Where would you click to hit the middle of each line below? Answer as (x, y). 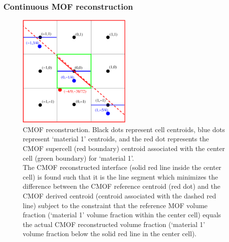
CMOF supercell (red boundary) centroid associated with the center (124, 148)
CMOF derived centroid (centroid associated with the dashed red (120, 195)
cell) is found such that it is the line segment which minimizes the (121, 176)
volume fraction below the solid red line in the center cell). (110, 234)
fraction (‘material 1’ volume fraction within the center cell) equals (122, 215)
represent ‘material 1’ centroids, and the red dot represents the (116, 139)
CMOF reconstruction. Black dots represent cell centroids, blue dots (124, 129)
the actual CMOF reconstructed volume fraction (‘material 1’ (114, 224)
